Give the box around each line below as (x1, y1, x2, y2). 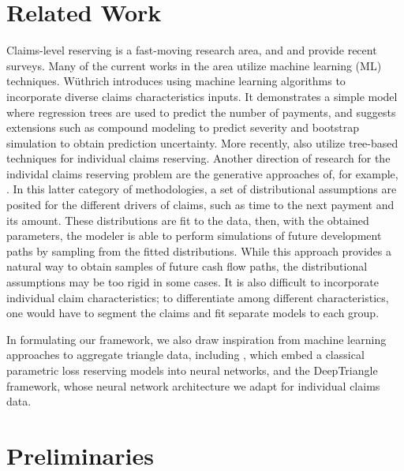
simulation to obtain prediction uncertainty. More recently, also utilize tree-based (6, 134, 398, 151)
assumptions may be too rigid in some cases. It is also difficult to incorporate (6, 274, 380, 290)
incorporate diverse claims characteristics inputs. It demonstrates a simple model (6, 88, 398, 104)
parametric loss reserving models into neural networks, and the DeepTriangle (6, 362, 378, 378)
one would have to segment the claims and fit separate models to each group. (6, 305, 380, 321)
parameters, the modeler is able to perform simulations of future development (6, 227, 382, 244)
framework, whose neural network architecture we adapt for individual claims (6, 377, 380, 394)
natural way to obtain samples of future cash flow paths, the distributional (6, 258, 368, 275)
